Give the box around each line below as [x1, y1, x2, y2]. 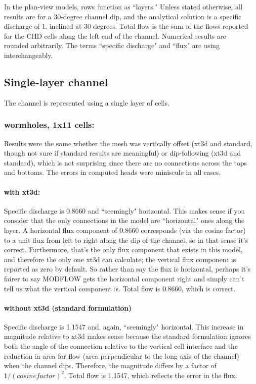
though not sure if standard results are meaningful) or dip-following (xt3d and [4, 148, 241, 158]
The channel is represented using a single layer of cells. [4, 97, 170, 108]
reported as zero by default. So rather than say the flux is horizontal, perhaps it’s [4, 264, 251, 274]
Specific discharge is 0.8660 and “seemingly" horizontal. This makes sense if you [4, 205, 245, 216]
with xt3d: [4, 186, 40, 197]
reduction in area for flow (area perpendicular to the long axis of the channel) [4, 350, 239, 361]
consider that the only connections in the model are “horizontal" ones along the [4, 215, 245, 225]
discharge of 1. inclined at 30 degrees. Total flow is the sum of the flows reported [4, 21, 249, 31]
